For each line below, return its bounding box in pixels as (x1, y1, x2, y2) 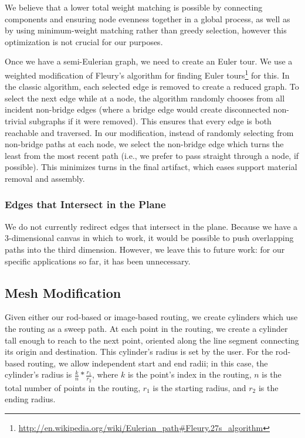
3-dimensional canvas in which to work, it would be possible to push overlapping (5, 232, 294, 244)
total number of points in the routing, (5, 381, 141, 393)
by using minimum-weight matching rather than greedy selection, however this (5, 24, 287, 36)
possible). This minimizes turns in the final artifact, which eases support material (5, 161, 297, 173)
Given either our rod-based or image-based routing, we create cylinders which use (5, 311, 298, 323)
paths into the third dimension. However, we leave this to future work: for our (5, 243, 285, 255)
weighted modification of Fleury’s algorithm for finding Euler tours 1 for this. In (5, 67, 290, 81)
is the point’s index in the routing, (127, 368, 252, 381)
